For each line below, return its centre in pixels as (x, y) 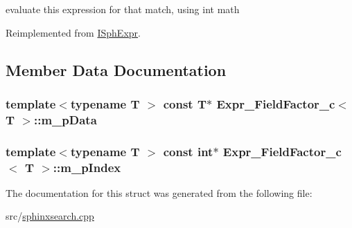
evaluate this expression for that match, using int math (123, 9)
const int (188, 151)
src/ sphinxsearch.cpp (50, 216)
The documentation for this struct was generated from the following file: (159, 192)
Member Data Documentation (116, 69)
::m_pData (65, 119)
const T (185, 103)
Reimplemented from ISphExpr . (73, 32)
